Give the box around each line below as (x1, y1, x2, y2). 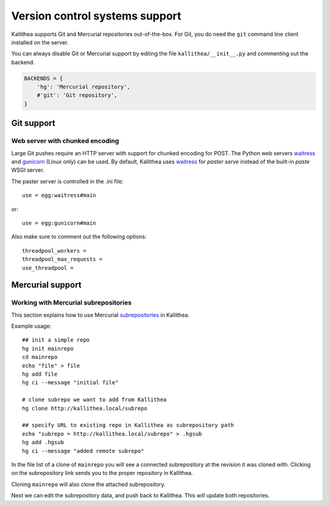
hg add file (22, 371, 58, 378)
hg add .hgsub (22, 439, 64, 446)
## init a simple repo (22, 337, 90, 343)
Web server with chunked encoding (11, 137, 119, 146)
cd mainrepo (22, 354, 58, 360)
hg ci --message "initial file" (22, 379, 119, 386)
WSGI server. (11, 166, 45, 174)
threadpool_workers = (22, 247, 87, 254)
